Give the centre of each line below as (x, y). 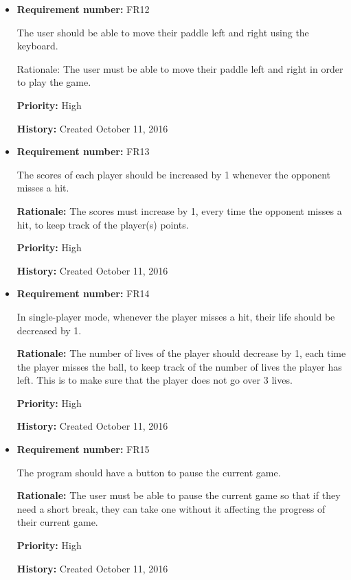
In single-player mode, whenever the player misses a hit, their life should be (176, 316)
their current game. (57, 522)
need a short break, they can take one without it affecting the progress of (171, 508)
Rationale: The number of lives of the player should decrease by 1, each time (181, 353)
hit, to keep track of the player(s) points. (103, 224)
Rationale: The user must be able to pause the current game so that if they (179, 495)
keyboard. (37, 46)
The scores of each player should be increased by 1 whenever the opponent (173, 174)
